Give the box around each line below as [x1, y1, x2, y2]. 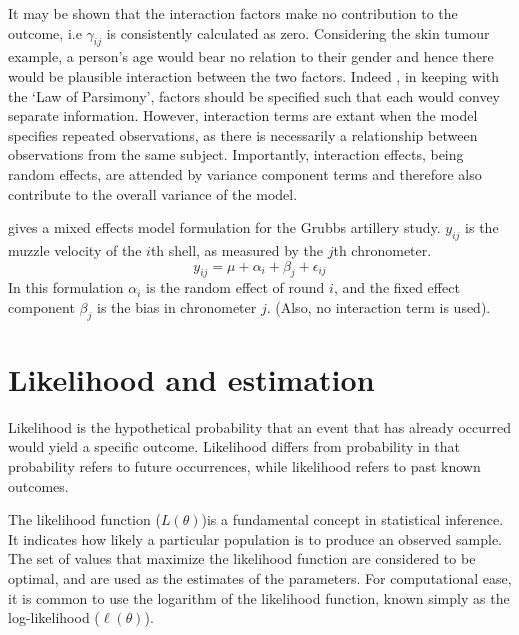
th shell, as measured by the [150, 239, 324, 260]
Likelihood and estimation [8, 358, 375, 399]
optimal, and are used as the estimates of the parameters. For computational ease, [8, 568, 512, 588]
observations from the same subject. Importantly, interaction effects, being [8, 144, 464, 165]
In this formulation [8, 277, 124, 298]
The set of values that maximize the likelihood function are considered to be [8, 548, 476, 569]
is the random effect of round [146, 277, 325, 298]
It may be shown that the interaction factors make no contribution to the [8, 3, 458, 23]
